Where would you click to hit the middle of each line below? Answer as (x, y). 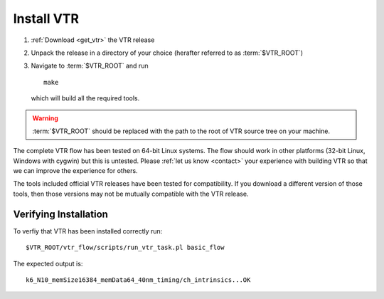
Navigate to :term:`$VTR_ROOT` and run (90, 66)
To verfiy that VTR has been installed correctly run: (88, 231)
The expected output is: (48, 263)
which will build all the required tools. (85, 98)
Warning (45, 118)
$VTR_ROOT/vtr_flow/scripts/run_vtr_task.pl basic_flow (125, 248)
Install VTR (46, 19)
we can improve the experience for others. (75, 171)
